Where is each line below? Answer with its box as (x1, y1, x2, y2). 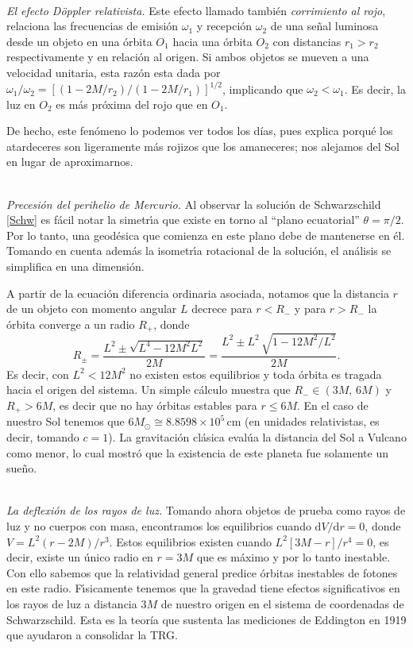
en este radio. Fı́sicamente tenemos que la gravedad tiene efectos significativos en (6, 580, 400, 596)
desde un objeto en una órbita (6, 33, 152, 49)
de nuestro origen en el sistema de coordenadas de (160, 595, 404, 611)
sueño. (6, 460, 37, 476)
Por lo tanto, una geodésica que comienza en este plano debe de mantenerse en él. (6, 226, 405, 243)
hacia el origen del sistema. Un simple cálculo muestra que (6, 381, 291, 398)
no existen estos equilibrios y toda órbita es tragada (129, 365, 382, 382)
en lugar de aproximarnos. (6, 153, 133, 170)
